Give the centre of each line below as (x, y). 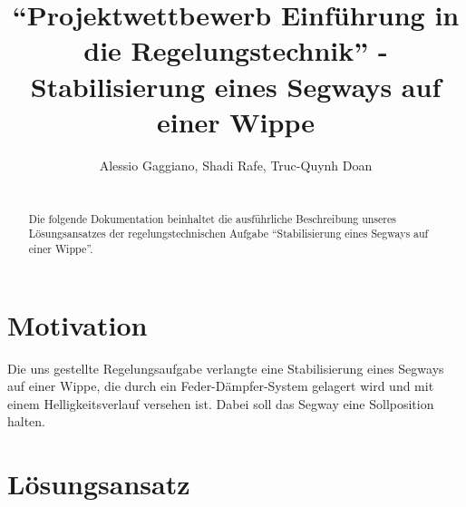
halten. (27, 421)
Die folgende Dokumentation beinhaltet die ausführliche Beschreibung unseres (212, 218)
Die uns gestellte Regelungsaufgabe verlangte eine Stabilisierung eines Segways (226, 368)
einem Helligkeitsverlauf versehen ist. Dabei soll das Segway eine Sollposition (221, 403)
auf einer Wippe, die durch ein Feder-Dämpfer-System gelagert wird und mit (221, 386)
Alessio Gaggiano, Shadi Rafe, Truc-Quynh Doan (236, 165)
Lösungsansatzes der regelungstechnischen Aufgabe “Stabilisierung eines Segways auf (228, 234)
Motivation (78, 324)
